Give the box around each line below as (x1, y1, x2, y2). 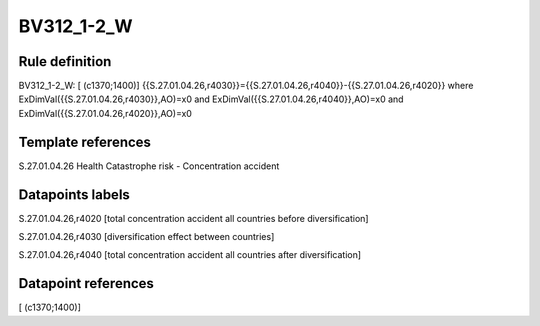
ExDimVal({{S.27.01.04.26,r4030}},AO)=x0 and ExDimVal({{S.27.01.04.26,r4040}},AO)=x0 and (18, 93, 404, 105)
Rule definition (18, 53, 112, 70)
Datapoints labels (18, 186, 130, 203)
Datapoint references (18, 275, 155, 292)
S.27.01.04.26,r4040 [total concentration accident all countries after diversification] (18, 249, 362, 261)
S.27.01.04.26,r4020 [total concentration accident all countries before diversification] (18, 212, 369, 224)
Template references (18, 133, 152, 150)
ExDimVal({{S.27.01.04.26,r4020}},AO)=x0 (18, 107, 192, 119)
